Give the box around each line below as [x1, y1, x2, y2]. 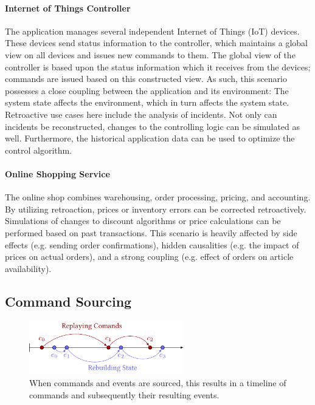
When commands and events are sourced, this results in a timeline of [29, 376, 286, 389]
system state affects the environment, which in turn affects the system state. [5, 96, 289, 109]
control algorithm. [5, 143, 72, 156]
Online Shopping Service [5, 167, 110, 180]
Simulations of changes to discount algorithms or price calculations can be [5, 214, 281, 227]
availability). [5, 262, 52, 274]
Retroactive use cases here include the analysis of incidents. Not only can [5, 107, 277, 120]
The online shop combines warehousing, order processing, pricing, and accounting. [5, 191, 311, 203]
